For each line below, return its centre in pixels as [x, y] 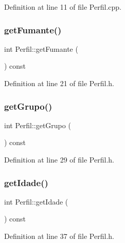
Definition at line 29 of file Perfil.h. [59, 159]
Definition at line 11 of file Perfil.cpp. [63, 7]
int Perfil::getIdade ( [36, 201]
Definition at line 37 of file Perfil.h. [59, 236]
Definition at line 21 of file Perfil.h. [59, 83]
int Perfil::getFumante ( [41, 48]
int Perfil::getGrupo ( [38, 125]
